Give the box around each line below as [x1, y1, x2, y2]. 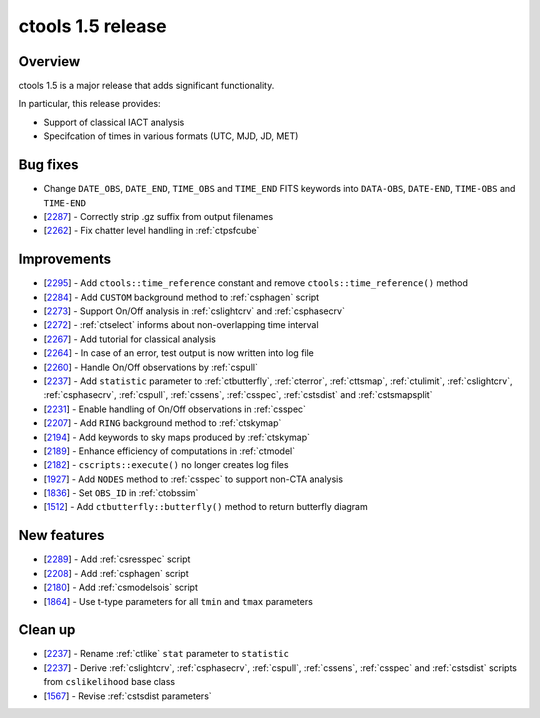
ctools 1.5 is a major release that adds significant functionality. [18, 80, 275, 92]
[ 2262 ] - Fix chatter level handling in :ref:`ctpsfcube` [43, 225, 260, 237]
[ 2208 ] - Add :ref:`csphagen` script [43, 567, 189, 579]
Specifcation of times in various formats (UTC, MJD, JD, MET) [43, 130, 299, 142]
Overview [18, 53, 81, 70]
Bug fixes [18, 156, 79, 174]
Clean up [18, 621, 76, 639]
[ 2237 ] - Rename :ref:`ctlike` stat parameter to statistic [43, 648, 290, 660]
